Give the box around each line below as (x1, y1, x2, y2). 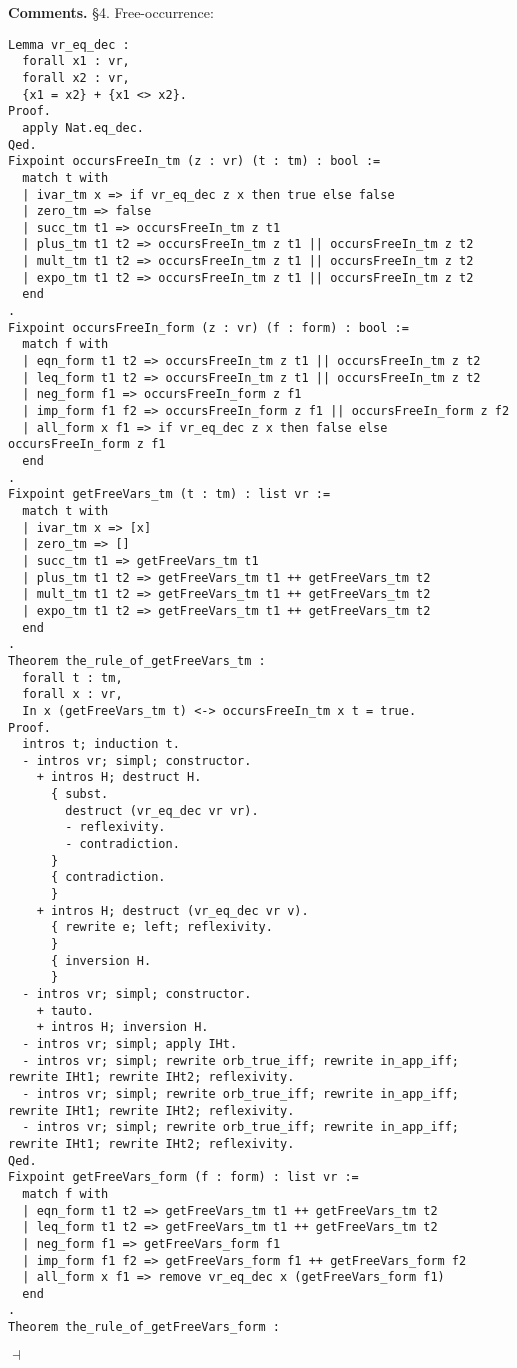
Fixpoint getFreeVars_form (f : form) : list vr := (8, 1170, 359, 1185)
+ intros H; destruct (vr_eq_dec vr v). (36, 903, 309, 918)
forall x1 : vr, (22, 54, 130, 69)
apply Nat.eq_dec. (22, 120, 145, 135)
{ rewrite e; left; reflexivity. (50, 920, 273, 935)
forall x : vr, (22, 687, 123, 702)
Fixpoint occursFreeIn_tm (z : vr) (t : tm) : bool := (8, 154, 381, 169)
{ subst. (50, 787, 109, 802)
